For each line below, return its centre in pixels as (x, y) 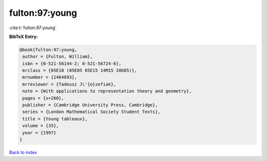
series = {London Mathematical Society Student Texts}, (91, 112)
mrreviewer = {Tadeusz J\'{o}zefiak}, (69, 84)
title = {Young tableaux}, (55, 119)
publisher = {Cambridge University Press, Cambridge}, (90, 105)
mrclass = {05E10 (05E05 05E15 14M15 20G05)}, (80, 71)
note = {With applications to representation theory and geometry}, (107, 91)
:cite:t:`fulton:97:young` (33, 28)
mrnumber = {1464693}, (50, 77)
